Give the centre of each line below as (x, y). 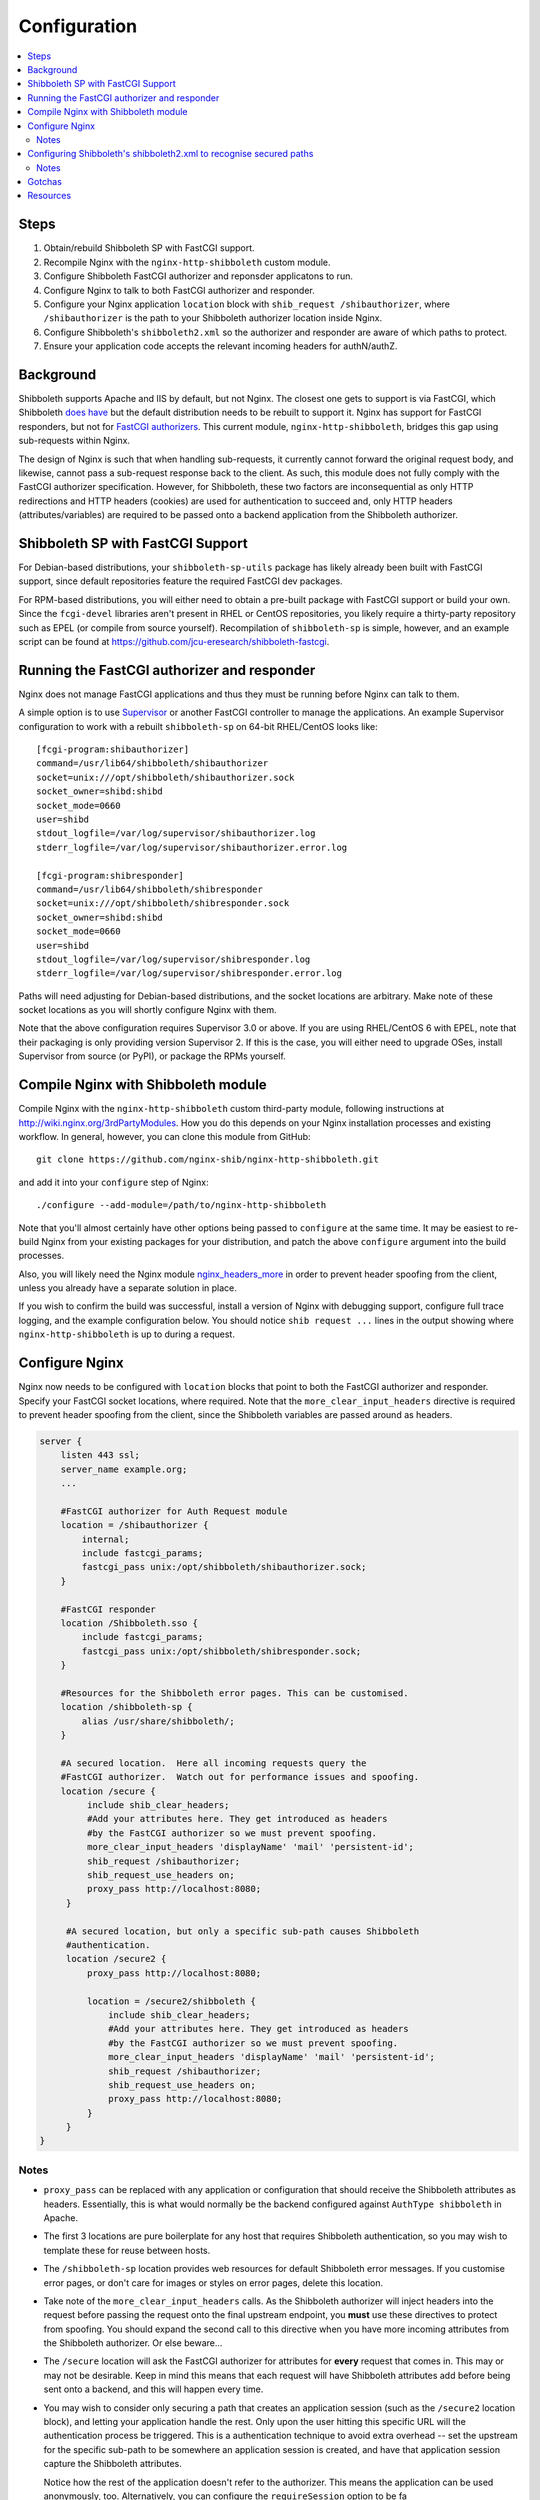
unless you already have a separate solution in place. (127, 1288)
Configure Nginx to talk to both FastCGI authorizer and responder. (179, 290)
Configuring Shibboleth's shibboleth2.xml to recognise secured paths (170, 154)
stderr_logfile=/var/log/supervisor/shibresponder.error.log (189, 973)
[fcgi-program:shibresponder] (110, 875)
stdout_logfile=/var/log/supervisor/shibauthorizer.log (176, 833)
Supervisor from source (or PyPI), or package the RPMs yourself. (152, 1056)
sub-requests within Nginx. (74, 441)
